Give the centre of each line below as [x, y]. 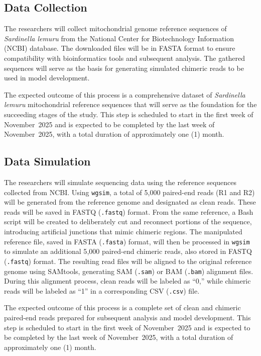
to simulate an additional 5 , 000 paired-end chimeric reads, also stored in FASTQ [128, 251]
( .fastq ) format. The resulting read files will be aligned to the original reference [128, 261]
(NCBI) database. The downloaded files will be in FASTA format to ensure [120, 48]
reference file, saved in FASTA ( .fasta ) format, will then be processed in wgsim [127, 241]
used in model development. [47, 78]
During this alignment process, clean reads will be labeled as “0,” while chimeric [127, 281]
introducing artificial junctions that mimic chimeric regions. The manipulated [123, 232]
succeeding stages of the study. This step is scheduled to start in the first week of [129, 114]
